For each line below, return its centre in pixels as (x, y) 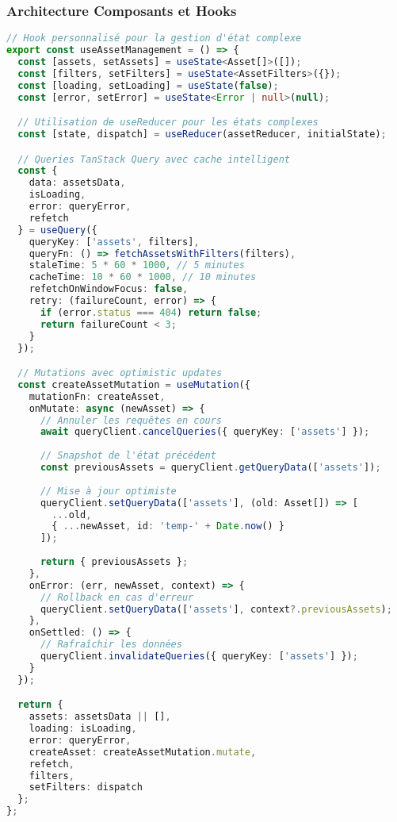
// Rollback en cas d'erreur (117, 597)
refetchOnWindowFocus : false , (109, 289)
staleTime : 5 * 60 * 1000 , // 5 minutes (137, 265)
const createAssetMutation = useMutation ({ (134, 384)
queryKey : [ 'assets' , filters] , (114, 242)
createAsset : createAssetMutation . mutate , (143, 752)
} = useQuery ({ (57, 230)
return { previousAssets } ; (114, 562)
